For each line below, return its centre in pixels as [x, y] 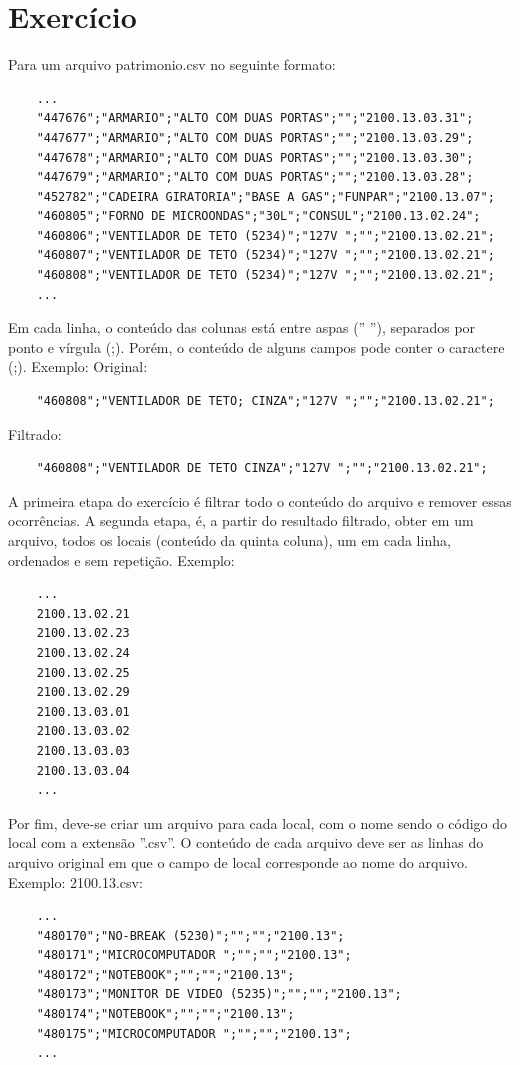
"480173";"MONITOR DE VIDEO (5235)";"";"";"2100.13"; [219, 994]
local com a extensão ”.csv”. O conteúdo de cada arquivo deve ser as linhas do [246, 842]
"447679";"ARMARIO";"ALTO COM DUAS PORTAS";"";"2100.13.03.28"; [255, 177]
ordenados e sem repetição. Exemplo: [121, 559]
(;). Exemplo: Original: [78, 366]
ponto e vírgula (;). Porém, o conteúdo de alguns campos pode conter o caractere [256, 346]
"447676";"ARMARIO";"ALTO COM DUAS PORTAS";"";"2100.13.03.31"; [255, 118]
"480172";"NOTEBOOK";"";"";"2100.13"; [165, 974]
